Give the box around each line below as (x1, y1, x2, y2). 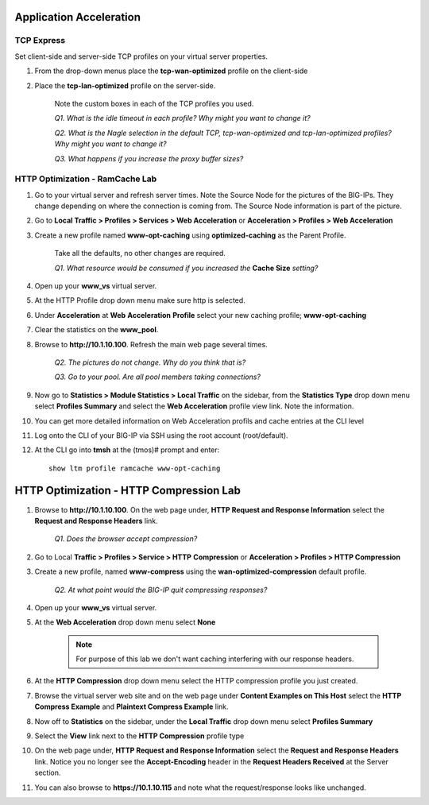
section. (34, 768, 61, 778)
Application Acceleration (14, 10, 141, 24)
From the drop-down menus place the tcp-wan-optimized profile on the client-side (34, 66, 308, 75)
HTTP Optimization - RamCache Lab (14, 173, 157, 184)
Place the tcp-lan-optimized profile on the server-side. (34, 80, 216, 91)
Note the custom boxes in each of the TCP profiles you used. (54, 99, 254, 108)
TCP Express (14, 35, 66, 46)
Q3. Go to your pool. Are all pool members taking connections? (54, 372, 261, 381)
